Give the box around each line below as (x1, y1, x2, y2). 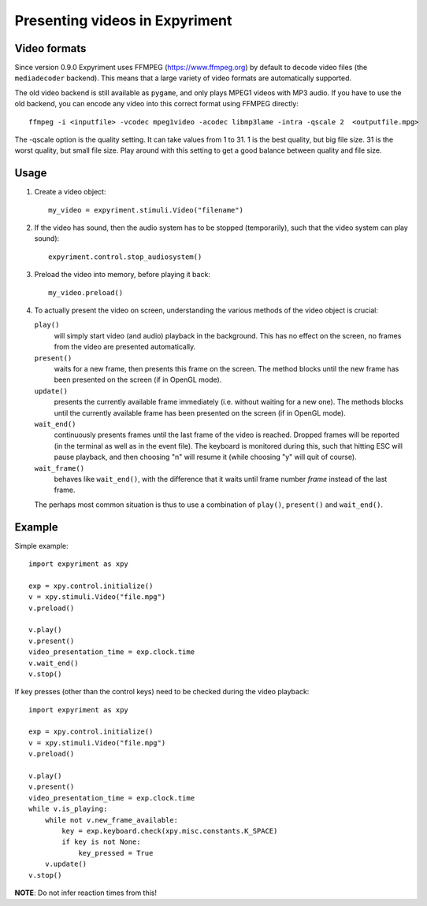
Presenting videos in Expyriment (14, 12, 232, 29)
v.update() (44, 860, 87, 869)
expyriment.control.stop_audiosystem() (48, 252, 202, 261)
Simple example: (14, 541, 69, 550)
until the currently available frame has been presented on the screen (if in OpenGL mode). (54, 408, 346, 417)
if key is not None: (61, 838, 141, 846)
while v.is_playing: (28, 804, 108, 814)
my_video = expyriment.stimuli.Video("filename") (48, 205, 244, 214)
